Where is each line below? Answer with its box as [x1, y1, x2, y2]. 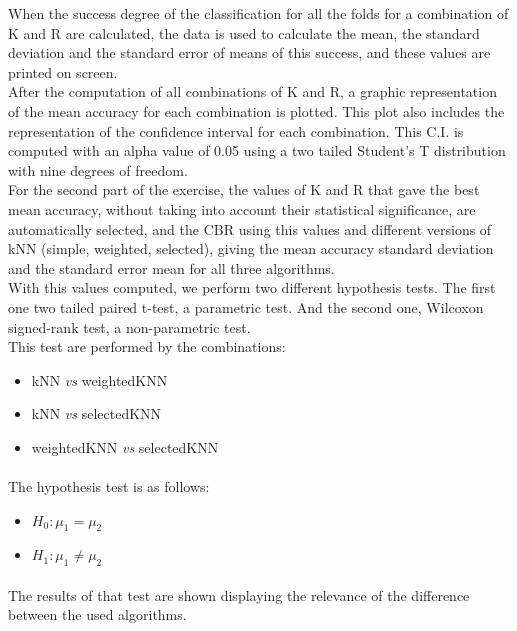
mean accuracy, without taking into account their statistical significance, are [8, 198, 476, 219]
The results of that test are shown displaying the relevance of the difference [8, 584, 470, 605]
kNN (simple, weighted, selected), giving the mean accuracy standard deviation [8, 238, 494, 259]
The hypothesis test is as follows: [8, 476, 210, 497]
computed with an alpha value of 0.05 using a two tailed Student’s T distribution [8, 140, 506, 161]
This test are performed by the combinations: [8, 336, 286, 357]
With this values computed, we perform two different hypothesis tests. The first [8, 277, 496, 298]
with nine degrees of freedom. [8, 159, 188, 180]
